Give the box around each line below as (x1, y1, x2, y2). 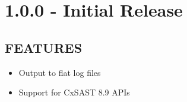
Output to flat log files (18, 66, 101, 78)
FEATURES (5, 38, 83, 56)
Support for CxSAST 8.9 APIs (18, 86, 130, 98)
